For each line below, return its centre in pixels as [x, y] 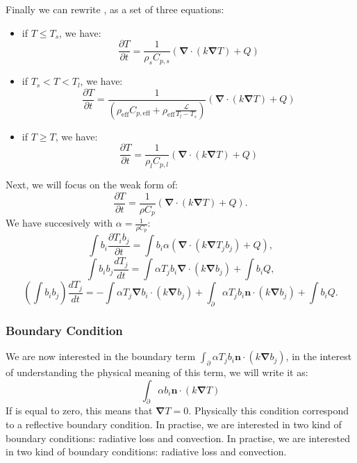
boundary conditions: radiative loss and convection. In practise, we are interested [178, 438]
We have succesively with [59, 223]
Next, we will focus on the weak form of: [92, 184]
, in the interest [319, 356]
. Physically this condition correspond [269, 411]
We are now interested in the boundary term [101, 356]
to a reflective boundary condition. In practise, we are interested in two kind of [174, 424]
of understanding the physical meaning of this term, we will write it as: [157, 372]
